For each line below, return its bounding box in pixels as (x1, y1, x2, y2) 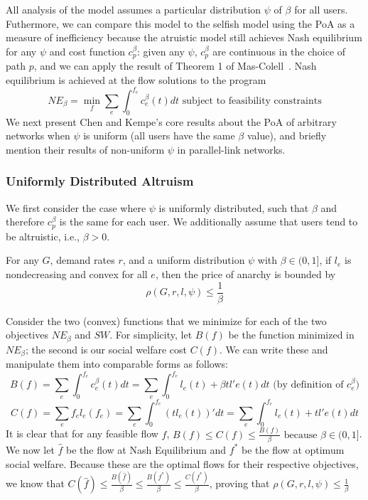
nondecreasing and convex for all (6, 266, 148, 281)
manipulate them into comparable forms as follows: (6, 356, 228, 371)
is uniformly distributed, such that (158, 200, 309, 215)
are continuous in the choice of (212, 43, 346, 58)
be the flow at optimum (242, 442, 345, 457)
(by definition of (273, 380, 344, 390)
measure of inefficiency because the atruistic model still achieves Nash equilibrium (6, 30, 362, 45)
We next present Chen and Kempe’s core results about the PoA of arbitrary (6, 114, 337, 129)
